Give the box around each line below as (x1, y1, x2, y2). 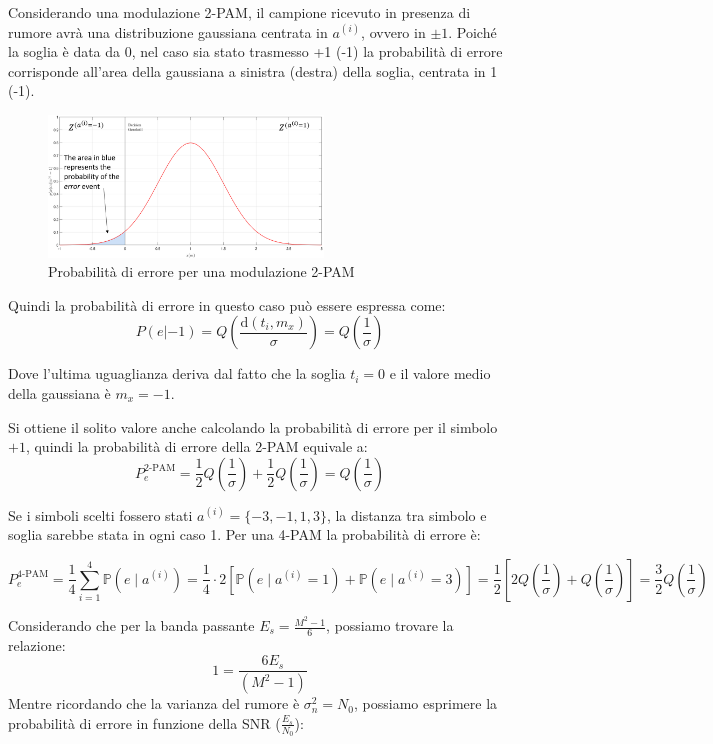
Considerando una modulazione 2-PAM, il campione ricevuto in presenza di (8, 2, 471, 22)
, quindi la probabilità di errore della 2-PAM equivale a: (25, 436, 368, 457)
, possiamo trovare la (326, 615, 454, 636)
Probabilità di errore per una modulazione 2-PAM (48, 261, 355, 282)
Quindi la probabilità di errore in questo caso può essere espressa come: (8, 294, 446, 315)
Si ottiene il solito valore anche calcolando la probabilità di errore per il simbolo (8, 416, 498, 437)
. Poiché (448, 21, 497, 42)
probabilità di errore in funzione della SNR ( (8, 712, 281, 733)
